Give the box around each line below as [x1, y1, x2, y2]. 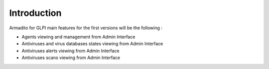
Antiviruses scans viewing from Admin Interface [21, 55, 121, 61]
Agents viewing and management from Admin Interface [21, 34, 135, 40]
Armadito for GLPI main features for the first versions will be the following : [9, 25, 163, 31]
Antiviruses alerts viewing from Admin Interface [21, 48, 120, 54]
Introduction [9, 7, 62, 18]
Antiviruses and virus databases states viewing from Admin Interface [21, 41, 163, 47]
